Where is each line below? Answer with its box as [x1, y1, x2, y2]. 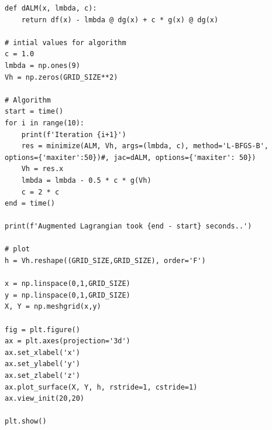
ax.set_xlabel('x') [5, 348, 80, 357]
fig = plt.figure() [5, 325, 80, 334]
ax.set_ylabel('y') [5, 360, 80, 368]
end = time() [5, 199, 55, 208]
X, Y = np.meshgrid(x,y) [5, 302, 101, 311]
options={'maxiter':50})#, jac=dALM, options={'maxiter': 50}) [5, 153, 256, 162]
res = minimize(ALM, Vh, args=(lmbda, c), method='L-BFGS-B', [21, 142, 269, 151]
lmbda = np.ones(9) [5, 61, 80, 70]
